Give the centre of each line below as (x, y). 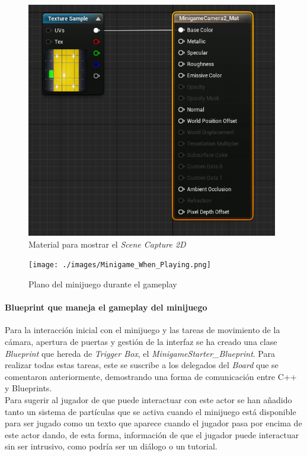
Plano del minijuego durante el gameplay (103, 284)
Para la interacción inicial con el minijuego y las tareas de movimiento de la (143, 330)
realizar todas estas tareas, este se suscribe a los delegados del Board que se (142, 365)
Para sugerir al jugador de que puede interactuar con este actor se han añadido (148, 399)
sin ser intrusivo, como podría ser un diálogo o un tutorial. (111, 446)
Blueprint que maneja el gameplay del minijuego (106, 307)
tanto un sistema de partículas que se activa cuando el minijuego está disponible (151, 411)
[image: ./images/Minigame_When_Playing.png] (120, 265)
